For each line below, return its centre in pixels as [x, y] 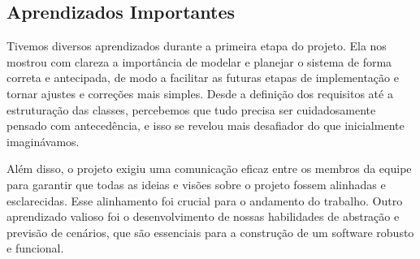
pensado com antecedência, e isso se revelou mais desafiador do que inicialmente [206, 125]
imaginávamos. [43, 141]
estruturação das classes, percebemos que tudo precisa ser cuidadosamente [191, 109]
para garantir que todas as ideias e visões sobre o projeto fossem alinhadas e [196, 184]
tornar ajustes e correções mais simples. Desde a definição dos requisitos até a [200, 93]
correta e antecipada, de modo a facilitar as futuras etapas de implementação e [203, 78]
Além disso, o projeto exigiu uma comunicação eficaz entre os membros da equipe [209, 168]
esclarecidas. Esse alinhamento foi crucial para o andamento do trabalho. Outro [205, 200]
